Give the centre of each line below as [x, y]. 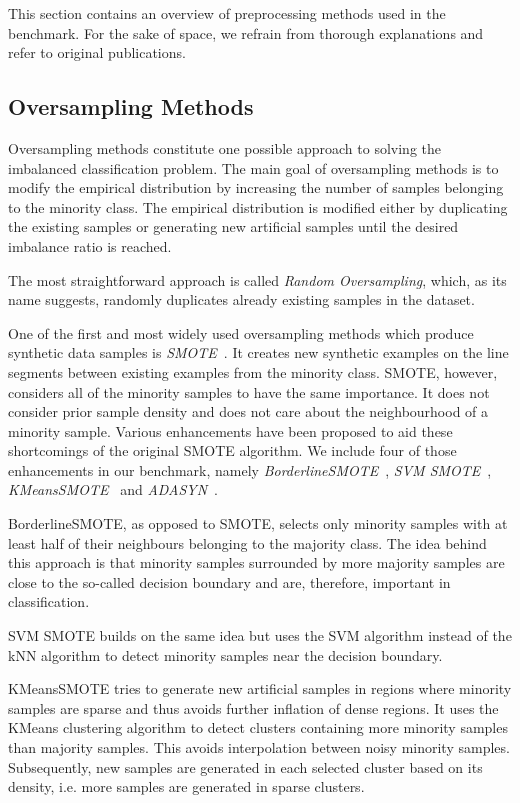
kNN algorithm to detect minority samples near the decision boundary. [225, 654]
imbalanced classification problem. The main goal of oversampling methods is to [253, 167]
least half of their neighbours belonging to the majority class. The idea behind [247, 542]
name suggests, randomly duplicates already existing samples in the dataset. [241, 299]
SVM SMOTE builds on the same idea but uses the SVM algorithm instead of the [260, 635]
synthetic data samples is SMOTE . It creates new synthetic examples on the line [258, 352]
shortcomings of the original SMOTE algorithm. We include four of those [232, 450]
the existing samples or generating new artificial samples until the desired [233, 226]
